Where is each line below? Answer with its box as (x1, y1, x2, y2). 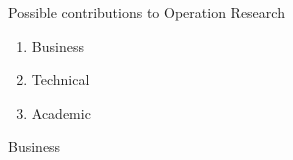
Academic (31, 102, 91, 123)
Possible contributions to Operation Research (8, 2, 285, 22)
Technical (31, 69, 90, 90)
